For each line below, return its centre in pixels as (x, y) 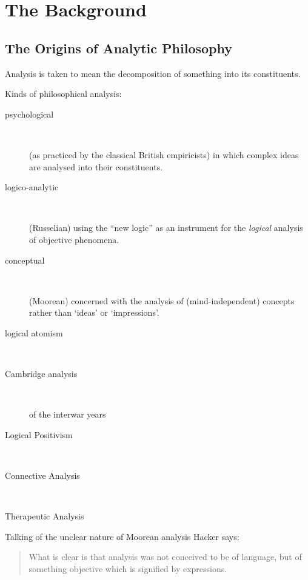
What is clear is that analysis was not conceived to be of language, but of (165, 557)
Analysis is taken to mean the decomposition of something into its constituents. (153, 73)
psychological (29, 114)
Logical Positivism (39, 434)
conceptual (25, 260)
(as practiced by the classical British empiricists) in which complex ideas (164, 154)
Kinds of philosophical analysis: (63, 94)
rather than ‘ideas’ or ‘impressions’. (94, 312)
